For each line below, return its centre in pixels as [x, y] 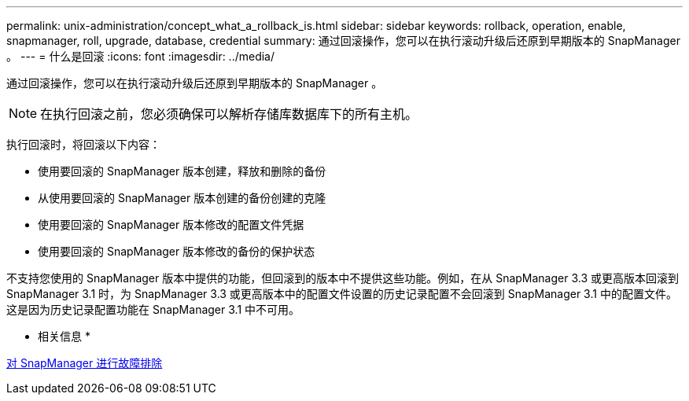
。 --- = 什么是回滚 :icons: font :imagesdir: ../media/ [141, 56]
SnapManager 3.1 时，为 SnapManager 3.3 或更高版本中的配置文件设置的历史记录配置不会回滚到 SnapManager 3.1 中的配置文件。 [342, 294]
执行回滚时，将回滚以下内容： [83, 144]
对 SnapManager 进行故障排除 [85, 363]
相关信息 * [64, 336]
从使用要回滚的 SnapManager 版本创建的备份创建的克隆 [182, 198]
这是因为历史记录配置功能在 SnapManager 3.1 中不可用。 [153, 309]
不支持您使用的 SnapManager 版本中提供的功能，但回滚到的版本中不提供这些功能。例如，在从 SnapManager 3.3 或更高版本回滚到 [343, 278]
